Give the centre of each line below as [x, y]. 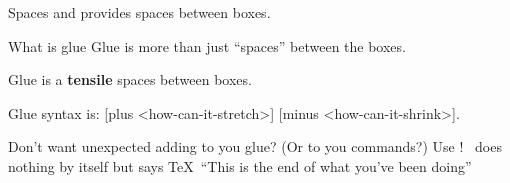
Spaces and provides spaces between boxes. [139, 12]
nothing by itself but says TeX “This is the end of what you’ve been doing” [240, 165]
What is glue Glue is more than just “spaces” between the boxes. [207, 45]
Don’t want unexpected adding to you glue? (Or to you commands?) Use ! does [255, 146]
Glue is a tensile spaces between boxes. [130, 79]
